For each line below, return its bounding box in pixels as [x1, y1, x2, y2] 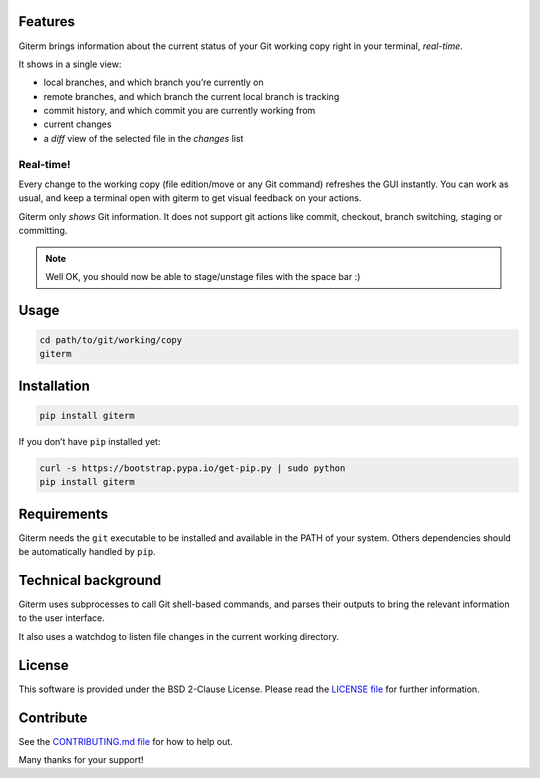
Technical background [18, 572, 162, 589]
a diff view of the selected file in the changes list [43, 132, 244, 144]
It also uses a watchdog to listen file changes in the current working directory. [18, 630, 340, 642]
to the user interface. [18, 612, 105, 624]
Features [18, 13, 75, 30]
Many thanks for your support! [18, 754, 144, 766]
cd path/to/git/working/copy [39, 334, 183, 345]
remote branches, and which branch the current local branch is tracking [43, 90, 340, 102]
